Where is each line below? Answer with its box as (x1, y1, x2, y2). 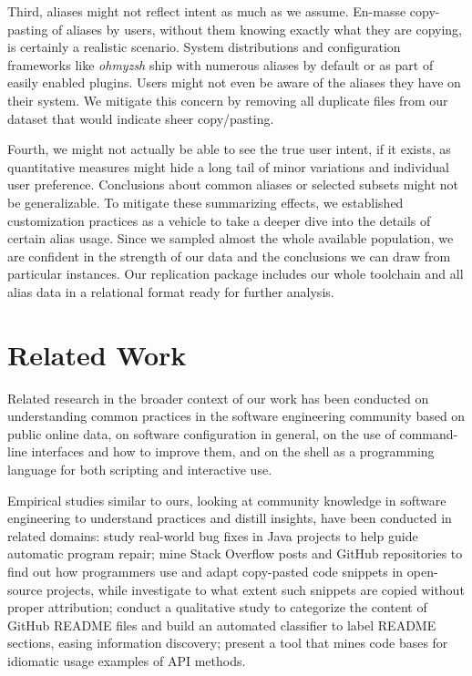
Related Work (7, 335, 187, 373)
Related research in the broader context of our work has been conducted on (7, 388, 429, 407)
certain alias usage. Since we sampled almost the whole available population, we (7, 229, 454, 248)
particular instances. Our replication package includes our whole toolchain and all (7, 264, 464, 283)
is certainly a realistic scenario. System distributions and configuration (7, 37, 401, 56)
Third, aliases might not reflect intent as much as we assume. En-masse (7, 2, 406, 20)
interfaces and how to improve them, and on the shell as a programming (31, 442, 435, 461)
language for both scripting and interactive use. (7, 460, 272, 478)
